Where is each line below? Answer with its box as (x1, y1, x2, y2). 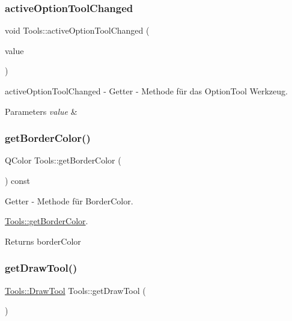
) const (5, 174, 31, 186)
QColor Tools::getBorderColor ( (5, 154, 121, 167)
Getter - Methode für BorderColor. (5, 194, 133, 207)
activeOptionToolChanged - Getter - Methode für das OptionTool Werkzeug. (5, 85, 288, 97)
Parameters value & (5, 105, 78, 117)
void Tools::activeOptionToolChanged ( (5, 24, 150, 37)
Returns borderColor (5, 234, 81, 247)
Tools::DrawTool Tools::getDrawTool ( (5, 284, 146, 296)
